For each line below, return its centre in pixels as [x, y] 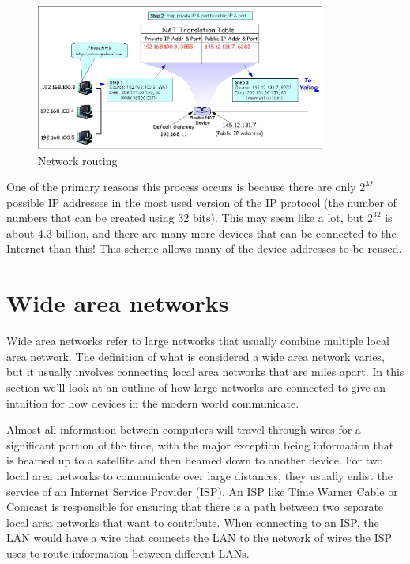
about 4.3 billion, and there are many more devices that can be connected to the [201, 233]
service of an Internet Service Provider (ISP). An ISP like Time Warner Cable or [202, 491]
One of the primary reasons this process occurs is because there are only [181, 187]
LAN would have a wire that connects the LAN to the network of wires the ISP [199, 538]
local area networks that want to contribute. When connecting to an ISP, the [193, 522]
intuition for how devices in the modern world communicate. [153, 402]
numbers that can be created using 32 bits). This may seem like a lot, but [185, 218]
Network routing [78, 160]
